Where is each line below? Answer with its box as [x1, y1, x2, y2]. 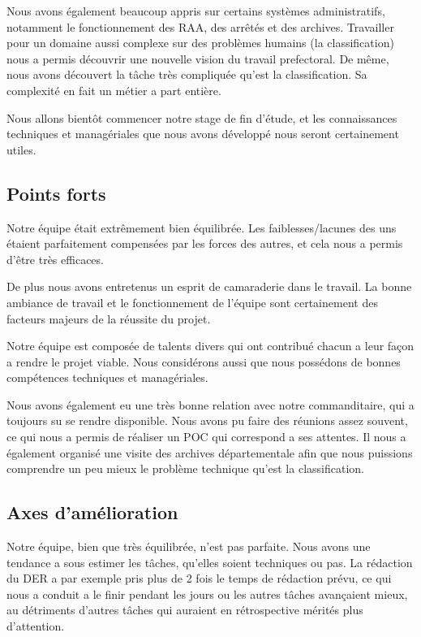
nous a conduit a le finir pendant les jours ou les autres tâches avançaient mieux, [6, 585, 408, 602]
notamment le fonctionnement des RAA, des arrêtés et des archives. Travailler [6, 18, 394, 35]
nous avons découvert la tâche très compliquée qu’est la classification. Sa [6, 66, 367, 83]
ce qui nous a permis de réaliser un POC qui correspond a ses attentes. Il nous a [6, 428, 406, 445]
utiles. [6, 141, 37, 158]
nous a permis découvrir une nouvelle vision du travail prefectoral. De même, [6, 50, 389, 67]
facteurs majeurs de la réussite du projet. [6, 310, 211, 327]
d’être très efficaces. [6, 250, 104, 267]
